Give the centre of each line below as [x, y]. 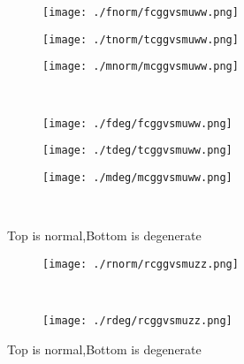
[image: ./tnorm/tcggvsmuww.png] [141, 39]
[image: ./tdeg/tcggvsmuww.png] [137, 151]
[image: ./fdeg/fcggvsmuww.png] [137, 123]
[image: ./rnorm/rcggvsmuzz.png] [141, 264]
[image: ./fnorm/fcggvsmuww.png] [141, 12]
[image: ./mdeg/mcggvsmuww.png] [137, 177]
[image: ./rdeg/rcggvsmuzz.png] [137, 320]
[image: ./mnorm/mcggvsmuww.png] [141, 67]
